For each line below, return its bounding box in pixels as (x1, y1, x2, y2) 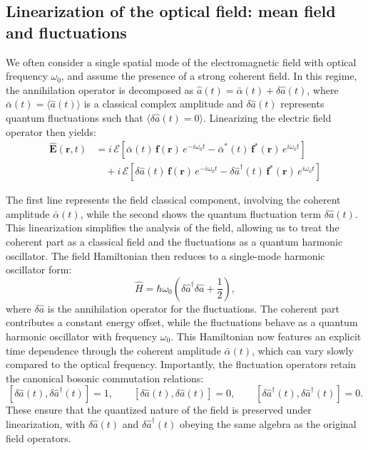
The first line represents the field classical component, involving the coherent (6, 192, 341, 207)
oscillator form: (6, 262, 72, 277)
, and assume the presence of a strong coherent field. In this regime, (61, 68, 357, 83)
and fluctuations (6, 21, 127, 43)
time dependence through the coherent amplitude (6, 342, 221, 357)
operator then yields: (6, 124, 96, 139)
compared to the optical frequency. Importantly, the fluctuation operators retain (6, 357, 357, 372)
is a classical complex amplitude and (83, 96, 243, 111)
